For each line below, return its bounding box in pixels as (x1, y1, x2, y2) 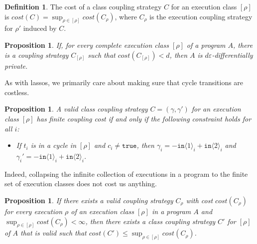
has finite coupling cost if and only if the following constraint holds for (36, 114, 252, 124)
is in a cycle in (30, 140, 77, 150)
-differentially (212, 49, 253, 60)
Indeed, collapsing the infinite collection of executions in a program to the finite (4, 168, 248, 179)
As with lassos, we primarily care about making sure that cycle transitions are (4, 77, 244, 88)
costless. (4, 87, 29, 97)
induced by (23, 23, 57, 33)
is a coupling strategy (4, 49, 69, 60)
